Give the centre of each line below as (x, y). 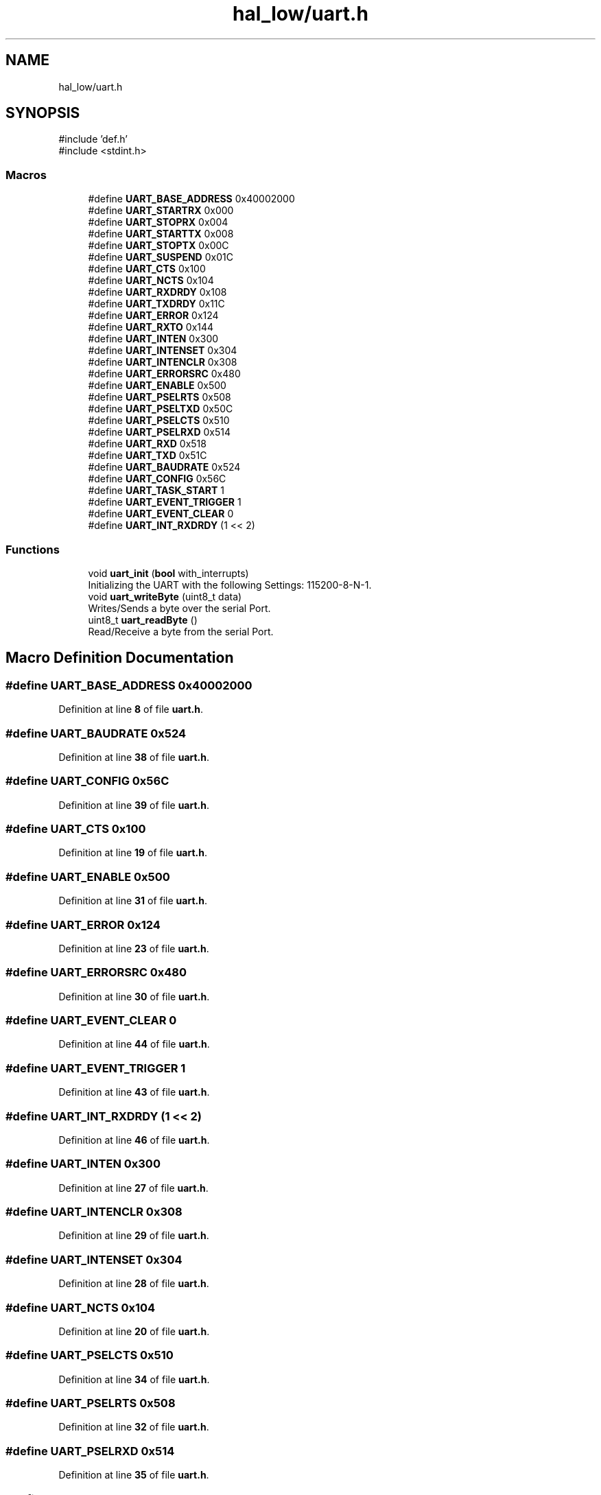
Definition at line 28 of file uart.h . (134, 1284)
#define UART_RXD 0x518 (147, 444)
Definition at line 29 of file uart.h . (134, 1236)
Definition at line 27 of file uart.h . (133, 1188)
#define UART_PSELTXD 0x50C (161, 409)
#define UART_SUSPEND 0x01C (161, 257)
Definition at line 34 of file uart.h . (134, 1379)
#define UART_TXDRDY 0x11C (156, 304)
